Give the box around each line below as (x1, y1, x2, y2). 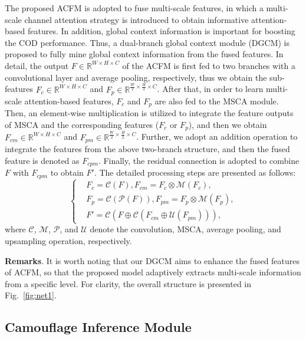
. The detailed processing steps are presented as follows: (94, 166, 296, 179)
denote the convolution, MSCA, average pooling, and (90, 223, 281, 235)
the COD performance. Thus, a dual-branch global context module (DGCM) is (5, 36, 289, 48)
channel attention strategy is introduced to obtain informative (24, 13, 249, 25)
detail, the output (5, 59, 69, 71)
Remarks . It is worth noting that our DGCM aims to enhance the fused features (5, 254, 300, 266)
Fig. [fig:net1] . (5, 289, 57, 301)
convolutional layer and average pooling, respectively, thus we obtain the (5, 71, 267, 83)
